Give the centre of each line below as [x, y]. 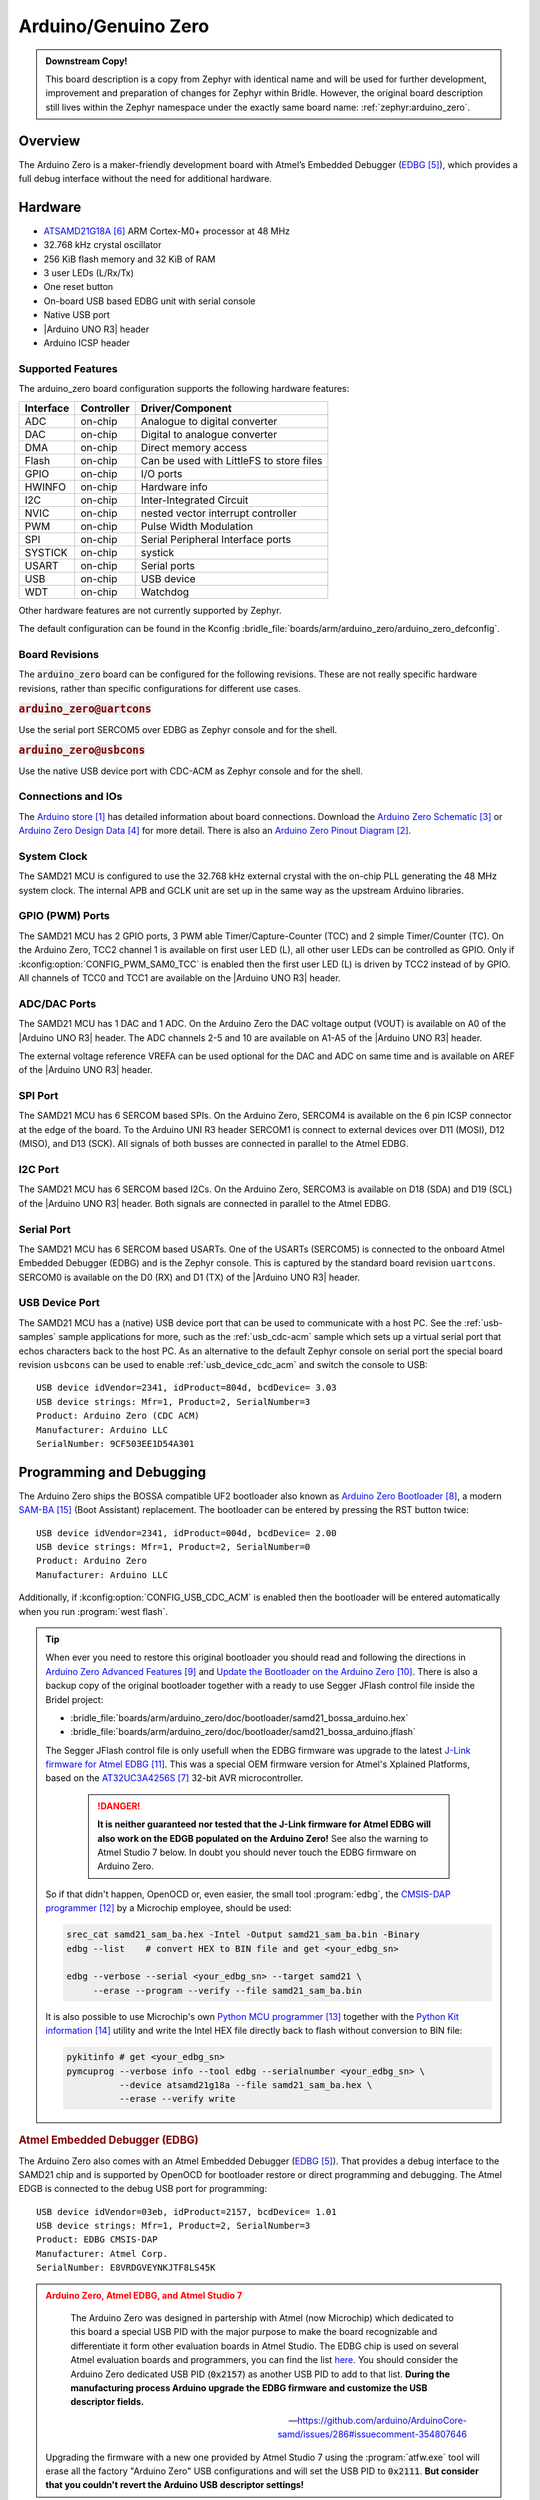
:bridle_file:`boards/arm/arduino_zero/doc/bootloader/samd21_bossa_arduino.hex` [239, 1717]
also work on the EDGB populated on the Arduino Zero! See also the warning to [263, 1838]
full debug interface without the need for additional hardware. [145, 179]
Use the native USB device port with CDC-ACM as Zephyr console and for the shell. [191, 771]
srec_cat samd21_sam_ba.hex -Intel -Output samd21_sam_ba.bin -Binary [243, 1934]
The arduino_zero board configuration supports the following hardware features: [184, 389]
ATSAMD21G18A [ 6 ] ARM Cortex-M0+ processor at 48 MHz [166, 231]
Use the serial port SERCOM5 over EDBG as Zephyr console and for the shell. [178, 729]
